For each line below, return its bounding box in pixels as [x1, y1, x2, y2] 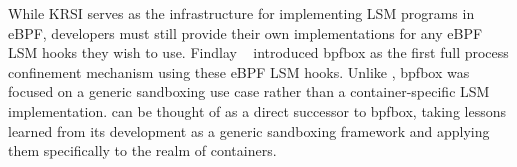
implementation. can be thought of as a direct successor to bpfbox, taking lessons [8, 100, 506, 121]
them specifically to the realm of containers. [8, 140, 277, 161]
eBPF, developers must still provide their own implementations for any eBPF [8, 22, 483, 43]
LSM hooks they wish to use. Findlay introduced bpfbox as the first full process [8, 42, 509, 63]
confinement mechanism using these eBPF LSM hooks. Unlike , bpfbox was [8, 61, 470, 82]
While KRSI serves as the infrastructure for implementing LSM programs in [8, 3, 475, 23]
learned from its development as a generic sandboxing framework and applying [8, 120, 490, 141]
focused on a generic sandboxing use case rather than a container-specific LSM [8, 81, 490, 102]
